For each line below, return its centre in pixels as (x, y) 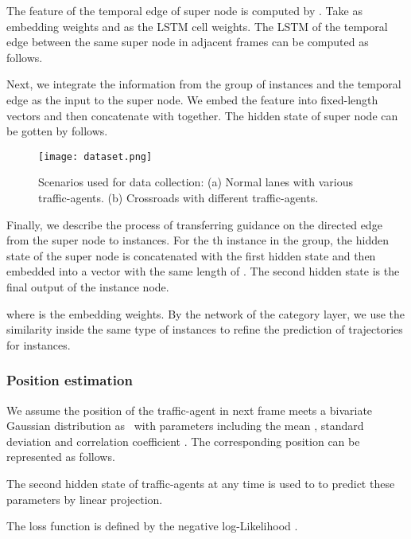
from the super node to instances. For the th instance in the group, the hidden (198, 240)
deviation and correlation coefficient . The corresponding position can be (183, 441)
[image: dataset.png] (95, 156)
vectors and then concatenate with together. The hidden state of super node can (202, 115)
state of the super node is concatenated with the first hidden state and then (191, 255)
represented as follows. (61, 457)
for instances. (39, 344)
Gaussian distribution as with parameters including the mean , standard (185, 426)
